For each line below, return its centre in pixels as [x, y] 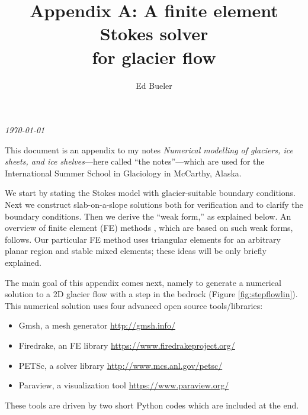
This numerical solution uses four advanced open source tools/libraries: [134, 305]
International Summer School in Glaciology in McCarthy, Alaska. [123, 173]
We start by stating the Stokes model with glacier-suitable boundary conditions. [150, 193]
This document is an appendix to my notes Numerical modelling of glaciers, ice [149, 149]
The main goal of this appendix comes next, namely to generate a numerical [143, 282]
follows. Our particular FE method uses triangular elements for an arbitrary [143, 239]
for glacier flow [154, 57]
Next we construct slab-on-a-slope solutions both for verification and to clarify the [154, 205]
